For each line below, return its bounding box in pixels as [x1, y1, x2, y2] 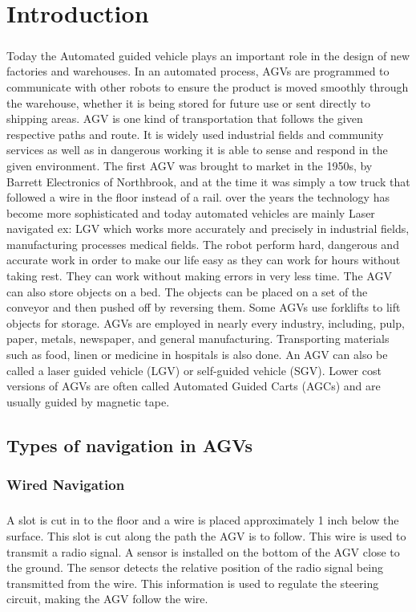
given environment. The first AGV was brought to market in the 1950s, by [6, 157, 373, 173]
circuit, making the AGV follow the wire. [6, 590, 208, 607]
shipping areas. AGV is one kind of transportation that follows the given [6, 110, 363, 127]
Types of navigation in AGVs [6, 432, 252, 457]
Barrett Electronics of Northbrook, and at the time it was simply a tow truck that [6, 173, 410, 190]
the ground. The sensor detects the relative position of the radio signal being [6, 559, 383, 576]
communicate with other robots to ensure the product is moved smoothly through [6, 78, 409, 95]
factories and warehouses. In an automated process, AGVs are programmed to [6, 63, 390, 80]
